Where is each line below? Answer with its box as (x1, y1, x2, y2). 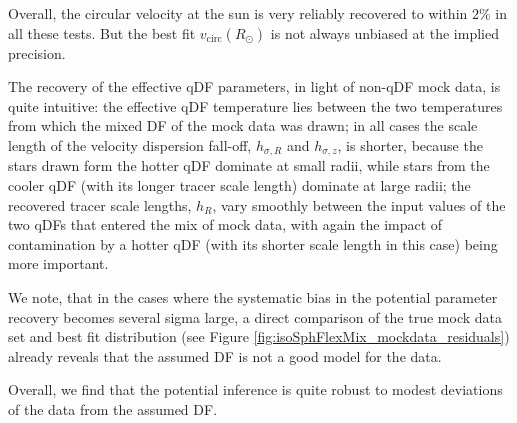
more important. (8, 253, 109, 274)
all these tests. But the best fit (8, 22, 196, 43)
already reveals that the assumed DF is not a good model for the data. (8, 345, 442, 366)
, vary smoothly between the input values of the (212, 194, 506, 215)
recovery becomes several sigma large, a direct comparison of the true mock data (8, 306, 503, 327)
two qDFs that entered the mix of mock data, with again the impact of (8, 214, 443, 235)
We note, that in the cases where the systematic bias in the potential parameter (8, 286, 498, 307)
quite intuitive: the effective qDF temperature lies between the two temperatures (8, 95, 503, 116)
